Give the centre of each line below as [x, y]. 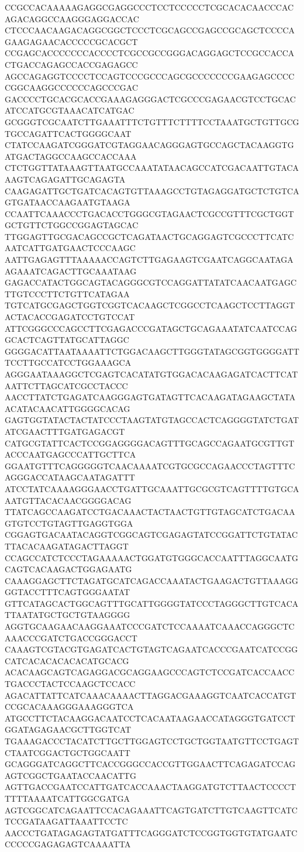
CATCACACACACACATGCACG [67, 660]
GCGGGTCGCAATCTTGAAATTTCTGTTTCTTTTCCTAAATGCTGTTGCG [152, 121]
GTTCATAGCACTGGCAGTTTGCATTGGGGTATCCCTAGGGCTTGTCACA [152, 603]
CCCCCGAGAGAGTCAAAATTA [68, 844]
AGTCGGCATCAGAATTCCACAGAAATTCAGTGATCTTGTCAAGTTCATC [151, 810]
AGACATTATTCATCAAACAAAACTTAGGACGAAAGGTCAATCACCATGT [151, 695]
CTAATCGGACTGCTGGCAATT [68, 752]
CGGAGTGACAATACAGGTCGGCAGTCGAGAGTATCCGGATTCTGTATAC [151, 535]
